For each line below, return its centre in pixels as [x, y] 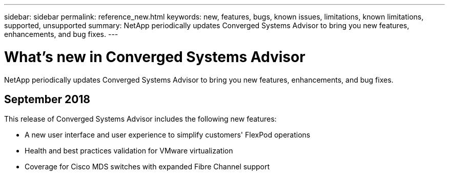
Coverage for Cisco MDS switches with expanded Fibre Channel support [147, 167]
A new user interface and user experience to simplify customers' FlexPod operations [168, 135]
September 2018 [47, 99]
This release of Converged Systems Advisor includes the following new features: [140, 119]
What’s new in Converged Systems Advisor [155, 57]
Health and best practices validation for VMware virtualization [129, 151]
